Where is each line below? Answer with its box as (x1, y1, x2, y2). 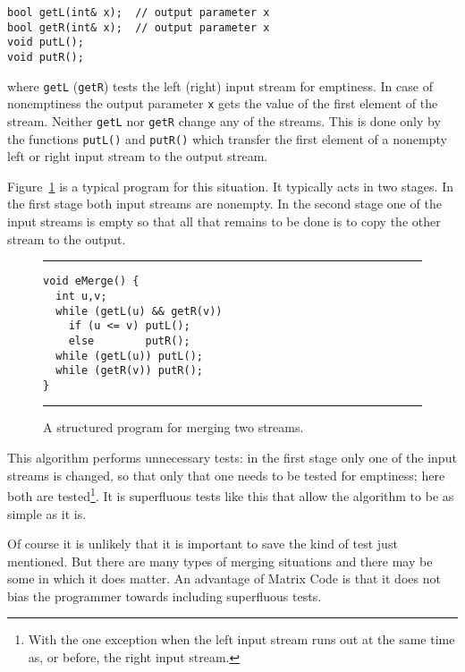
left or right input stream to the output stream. (7, 147, 268, 166)
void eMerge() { (43, 275, 139, 288)
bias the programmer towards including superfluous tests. (7, 586, 322, 605)
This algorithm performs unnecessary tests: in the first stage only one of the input (7, 448, 457, 467)
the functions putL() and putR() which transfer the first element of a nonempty (7, 129, 447, 148)
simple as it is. (7, 504, 87, 523)
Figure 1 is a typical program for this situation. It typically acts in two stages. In (7, 176, 453, 195)
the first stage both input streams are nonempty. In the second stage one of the (7, 194, 442, 213)
